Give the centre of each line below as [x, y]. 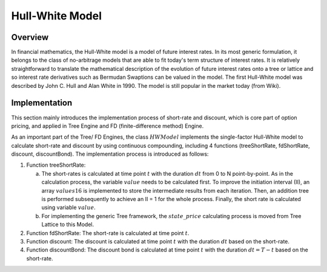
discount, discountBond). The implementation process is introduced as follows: [110, 154]
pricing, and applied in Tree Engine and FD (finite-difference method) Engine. [107, 126]
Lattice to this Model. [68, 225]
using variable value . [69, 207]
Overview [30, 37]
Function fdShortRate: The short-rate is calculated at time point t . [108, 233]
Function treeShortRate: [56, 165]
